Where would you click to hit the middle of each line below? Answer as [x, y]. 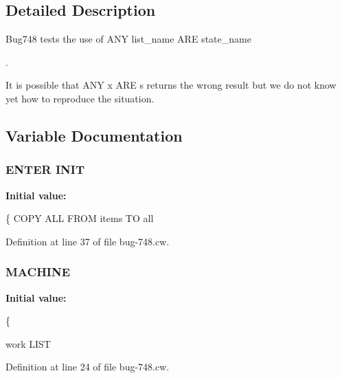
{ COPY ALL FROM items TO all [80, 218]
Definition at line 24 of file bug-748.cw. [88, 367]
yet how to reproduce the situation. [80, 98]
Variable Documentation [94, 135]
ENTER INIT [45, 169]
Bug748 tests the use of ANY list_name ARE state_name [128, 39]
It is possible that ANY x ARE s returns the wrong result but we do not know [171, 85]
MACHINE [38, 272]
